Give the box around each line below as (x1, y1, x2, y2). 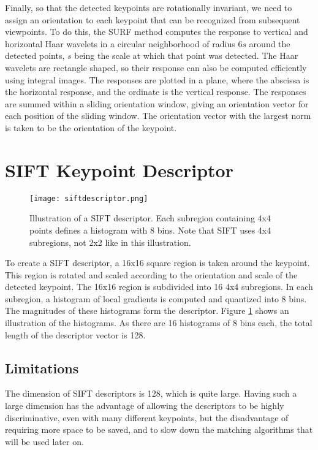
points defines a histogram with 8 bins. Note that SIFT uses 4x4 (29, 223, 271, 236)
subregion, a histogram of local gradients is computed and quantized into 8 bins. (5, 292, 307, 305)
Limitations (5, 358, 79, 377)
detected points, (5, 49, 65, 62)
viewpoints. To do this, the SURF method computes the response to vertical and (5, 25, 308, 38)
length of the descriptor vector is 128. (5, 328, 146, 341)
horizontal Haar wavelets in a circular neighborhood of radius (5, 37, 235, 50)
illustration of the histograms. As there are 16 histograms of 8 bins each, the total (5, 316, 312, 329)
